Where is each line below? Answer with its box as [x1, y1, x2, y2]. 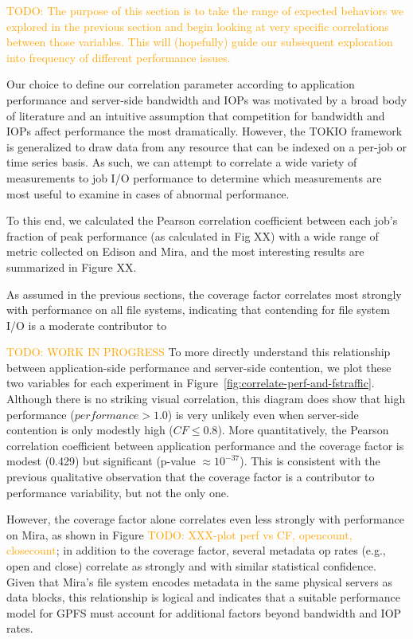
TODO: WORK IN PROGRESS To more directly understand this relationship [6, 343, 391, 360]
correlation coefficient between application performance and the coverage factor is [6, 437, 404, 453]
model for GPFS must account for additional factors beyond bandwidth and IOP [6, 604, 402, 621]
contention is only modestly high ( [6, 421, 173, 438]
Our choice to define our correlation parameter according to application [6, 76, 355, 92]
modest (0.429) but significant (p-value [6, 453, 196, 469]
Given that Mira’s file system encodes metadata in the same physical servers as [6, 573, 393, 590]
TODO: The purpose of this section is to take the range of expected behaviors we [6, 2, 404, 18]
